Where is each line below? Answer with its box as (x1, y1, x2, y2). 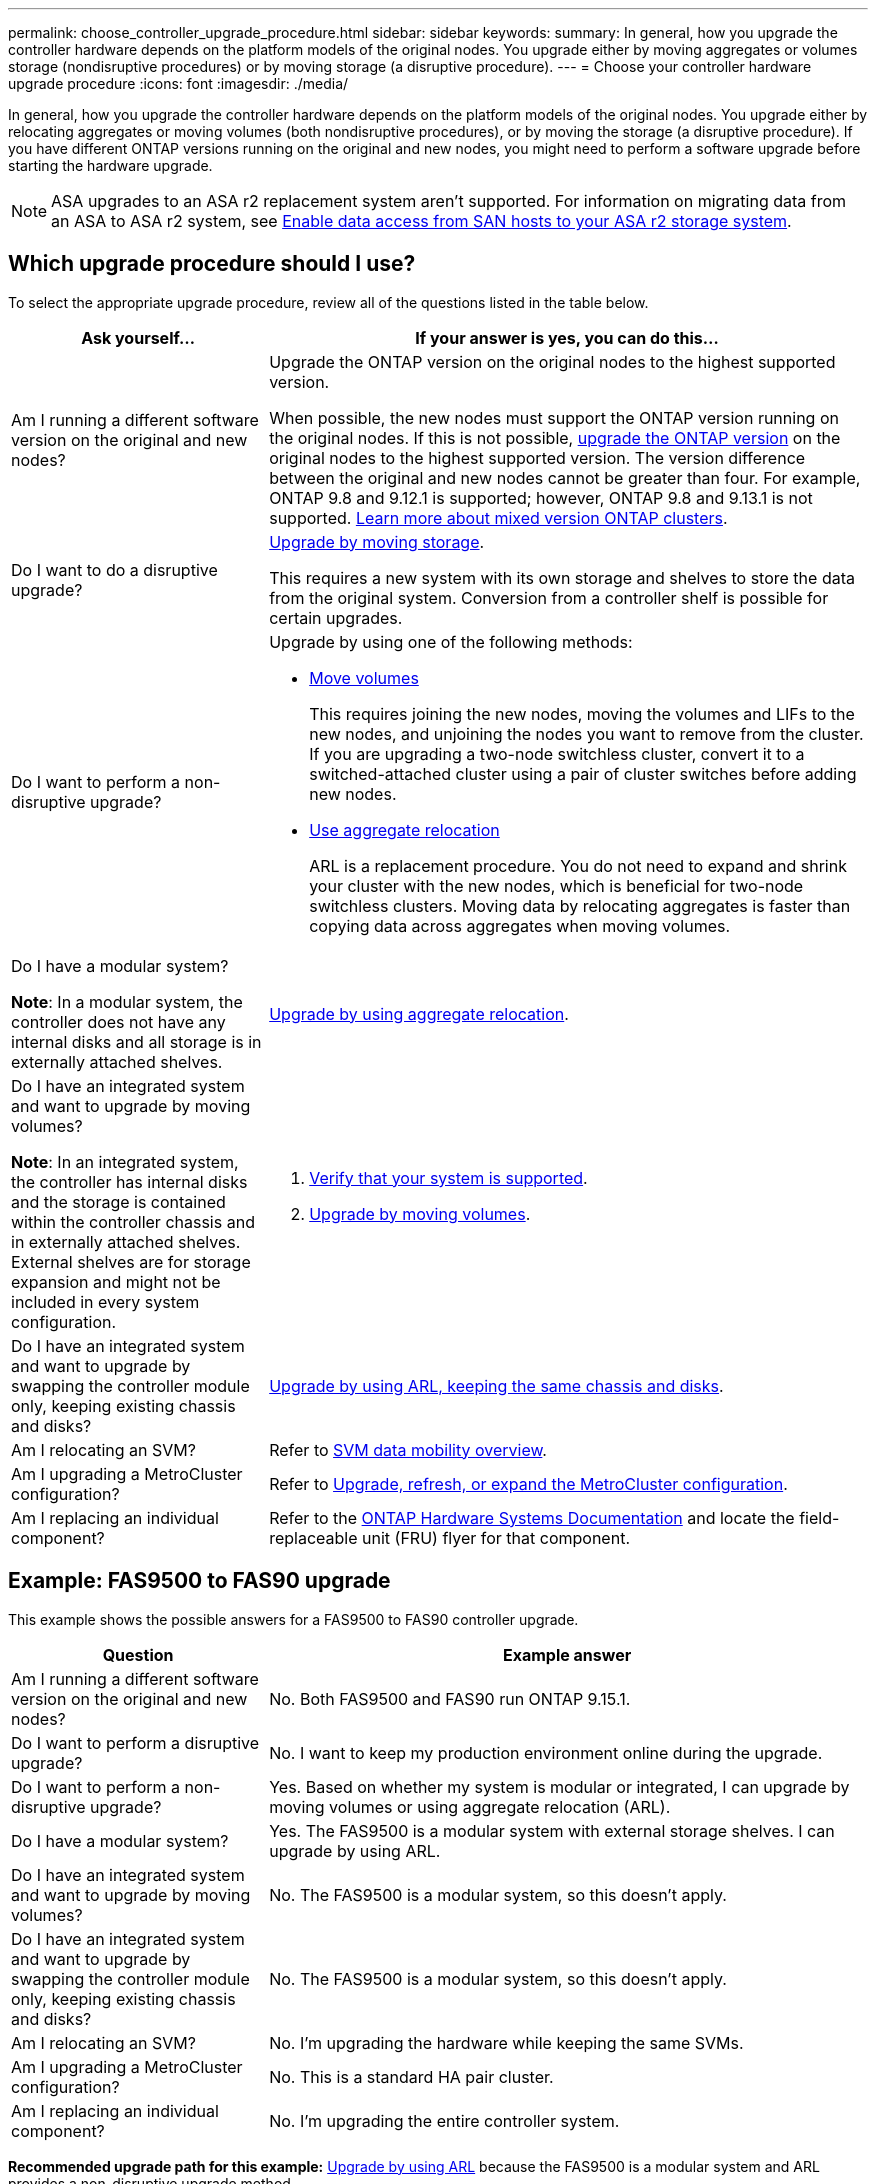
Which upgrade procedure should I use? (8, 251, 416, 277)
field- (799, 1507, 840, 1528)
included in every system (11, 1291, 200, 1312)
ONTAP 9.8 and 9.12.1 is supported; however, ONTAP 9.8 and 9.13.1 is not (269, 487, 813, 508)
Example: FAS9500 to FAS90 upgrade (8, 1568, 391, 1594)
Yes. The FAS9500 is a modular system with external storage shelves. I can (269, 1820, 835, 1841)
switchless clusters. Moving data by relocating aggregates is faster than (309, 895, 851, 916)
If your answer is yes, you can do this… (415, 327, 719, 348)
